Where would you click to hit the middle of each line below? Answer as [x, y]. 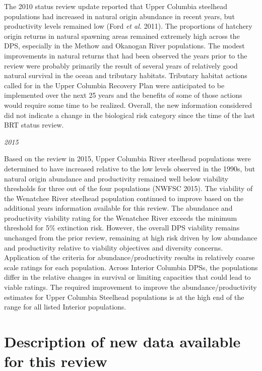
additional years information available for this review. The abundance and [118, 208]
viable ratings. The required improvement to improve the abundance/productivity [130, 287]
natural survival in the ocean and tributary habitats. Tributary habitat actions [126, 75]
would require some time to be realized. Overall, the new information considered [128, 105]
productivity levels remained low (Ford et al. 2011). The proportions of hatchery [128, 26]
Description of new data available [122, 341]
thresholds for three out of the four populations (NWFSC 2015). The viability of [128, 188]
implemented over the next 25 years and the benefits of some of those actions [123, 95]
